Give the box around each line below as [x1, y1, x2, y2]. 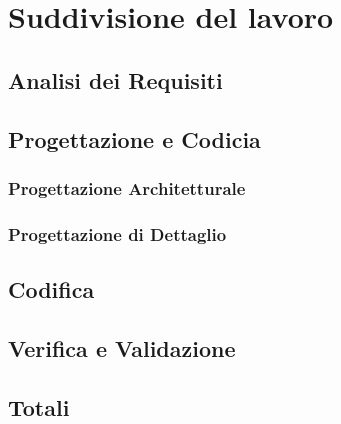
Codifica [8, 274, 95, 305]
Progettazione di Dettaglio [8, 221, 227, 246]
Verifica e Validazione [8, 332, 236, 363]
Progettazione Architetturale [8, 175, 246, 200]
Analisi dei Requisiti [8, 64, 223, 95]
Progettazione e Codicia [8, 123, 261, 154]
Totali [8, 391, 70, 422]
